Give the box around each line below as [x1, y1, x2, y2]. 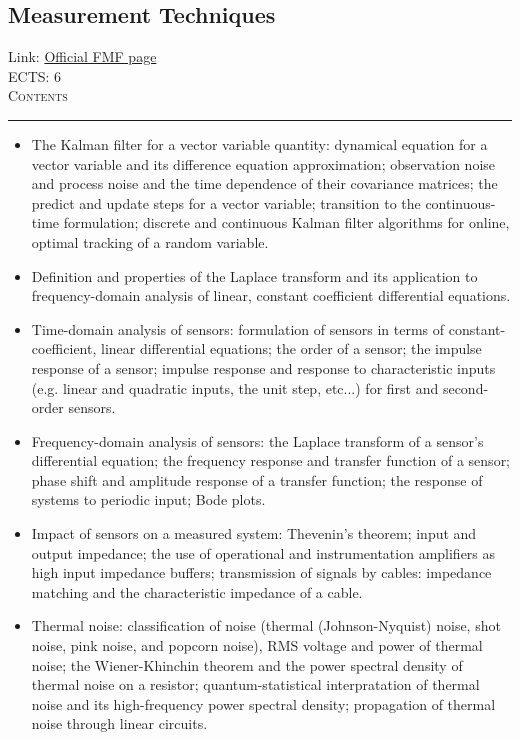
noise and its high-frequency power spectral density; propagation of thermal [31, 693, 496, 714]
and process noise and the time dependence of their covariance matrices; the [31, 173, 498, 194]
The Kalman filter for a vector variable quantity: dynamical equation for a [31, 133, 488, 154]
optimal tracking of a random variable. [31, 231, 269, 252]
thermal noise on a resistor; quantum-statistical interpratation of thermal [31, 674, 480, 695]
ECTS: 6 [8, 65, 62, 86]
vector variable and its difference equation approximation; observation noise [31, 153, 496, 174]
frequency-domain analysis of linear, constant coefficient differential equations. [31, 285, 511, 306]
